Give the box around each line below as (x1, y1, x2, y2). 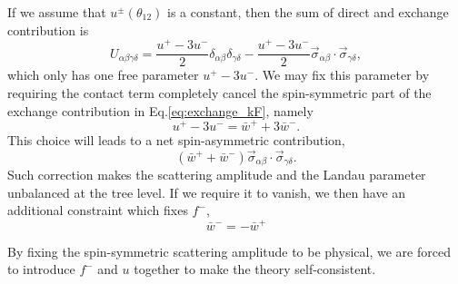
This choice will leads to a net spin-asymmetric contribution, (7, 130, 345, 149)
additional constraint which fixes (7, 201, 188, 220)
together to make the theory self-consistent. (134, 260, 376, 279)
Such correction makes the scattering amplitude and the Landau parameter (7, 165, 426, 184)
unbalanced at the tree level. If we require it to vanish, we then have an (7, 182, 406, 201)
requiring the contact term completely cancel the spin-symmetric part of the (7, 83, 432, 102)
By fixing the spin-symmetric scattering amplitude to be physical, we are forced (7, 241, 451, 260)
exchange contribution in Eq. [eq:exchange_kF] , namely (7, 101, 314, 120)
